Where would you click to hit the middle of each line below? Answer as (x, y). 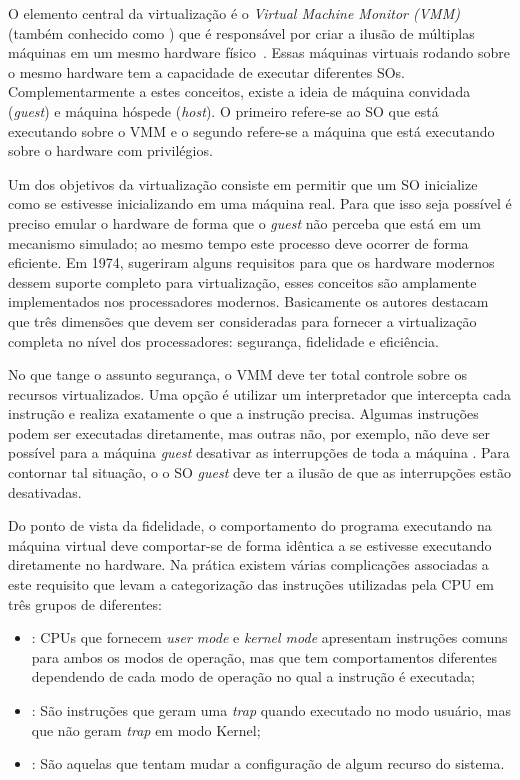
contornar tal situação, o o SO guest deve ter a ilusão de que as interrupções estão (260, 472)
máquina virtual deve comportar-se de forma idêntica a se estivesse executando (250, 544)
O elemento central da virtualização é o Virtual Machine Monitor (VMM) (234, 13)
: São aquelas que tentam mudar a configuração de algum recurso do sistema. (268, 763)
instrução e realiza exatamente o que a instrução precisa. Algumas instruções (243, 413)
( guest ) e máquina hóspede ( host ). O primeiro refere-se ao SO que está (223, 110)
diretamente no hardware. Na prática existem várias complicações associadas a (248, 564)
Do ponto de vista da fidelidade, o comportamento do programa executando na (250, 525)
